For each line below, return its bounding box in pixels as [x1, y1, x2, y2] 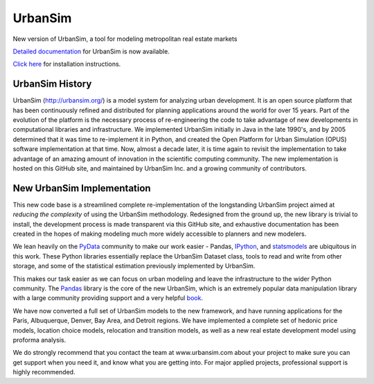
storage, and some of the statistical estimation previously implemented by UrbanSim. [12, 262, 256, 270]
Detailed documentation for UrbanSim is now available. [12, 47, 170, 55]
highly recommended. [12, 368, 75, 376]
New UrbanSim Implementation [12, 182, 152, 194]
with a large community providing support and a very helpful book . [12, 294, 204, 302]
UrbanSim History [12, 78, 92, 90]
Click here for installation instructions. [12, 60, 121, 69]
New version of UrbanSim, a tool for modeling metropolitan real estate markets [12, 35, 238, 43]
